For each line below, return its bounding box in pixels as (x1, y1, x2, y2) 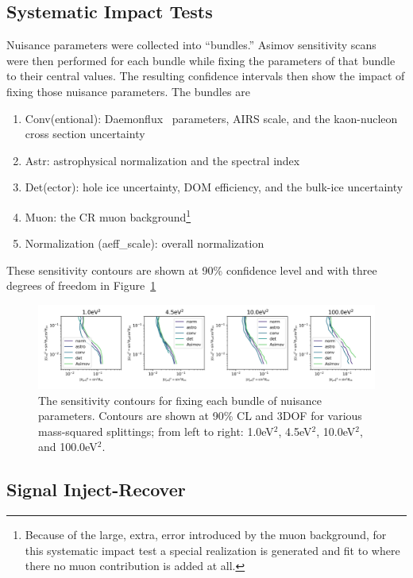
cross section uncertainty (25, 125, 145, 142)
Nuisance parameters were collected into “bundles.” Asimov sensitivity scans (6, 37, 376, 53)
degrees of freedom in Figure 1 (6, 277, 156, 294)
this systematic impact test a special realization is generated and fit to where (25, 541, 400, 558)
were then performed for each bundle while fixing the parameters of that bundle (6, 52, 396, 68)
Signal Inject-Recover (6, 477, 186, 502)
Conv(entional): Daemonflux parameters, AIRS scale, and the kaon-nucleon (25, 110, 398, 126)
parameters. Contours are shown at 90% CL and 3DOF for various (38, 407, 362, 424)
